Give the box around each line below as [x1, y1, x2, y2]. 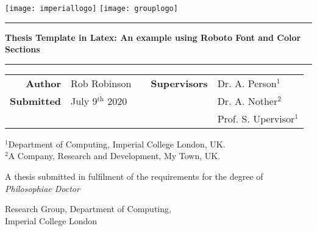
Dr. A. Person [217, 76, 277, 90]
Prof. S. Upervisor [217, 111, 295, 126]
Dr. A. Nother [217, 93, 278, 108]
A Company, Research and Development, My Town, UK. [8, 149, 221, 162]
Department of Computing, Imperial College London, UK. [8, 137, 226, 150]
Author [26, 76, 62, 90]
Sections [5, 43, 40, 55]
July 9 [71, 93, 98, 108]
